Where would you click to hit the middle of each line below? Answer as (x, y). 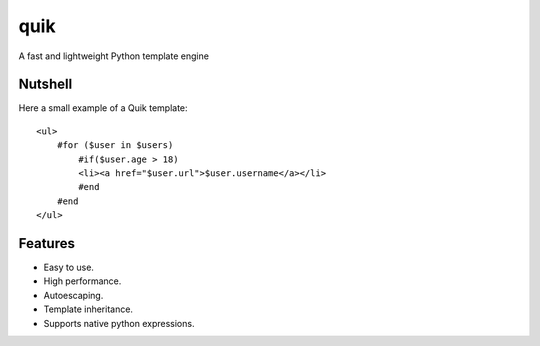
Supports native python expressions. (119, 323)
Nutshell (45, 84)
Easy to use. (69, 267)
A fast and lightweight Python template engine (114, 56)
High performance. (82, 281)
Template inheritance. (88, 309)
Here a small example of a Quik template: (103, 108)
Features (46, 243)
